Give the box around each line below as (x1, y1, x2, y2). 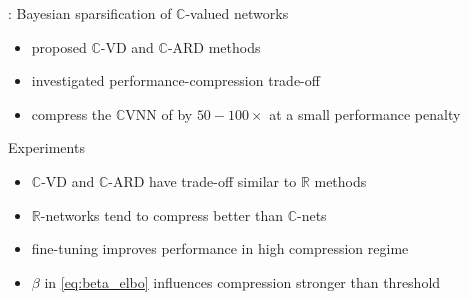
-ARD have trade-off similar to (108, 170, 297, 191)
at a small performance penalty (269, 103, 461, 124)
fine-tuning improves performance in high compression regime (31, 238, 409, 259)
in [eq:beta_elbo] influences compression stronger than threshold (44, 271, 441, 292)
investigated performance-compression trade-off (31, 70, 320, 91)
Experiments (8, 137, 85, 158)
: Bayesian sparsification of (8, 3, 172, 23)
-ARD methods (167, 36, 261, 57)
